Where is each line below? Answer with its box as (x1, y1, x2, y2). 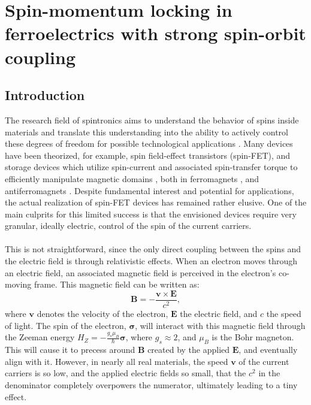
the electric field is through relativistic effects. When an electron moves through (5, 255, 298, 267)
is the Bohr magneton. (212, 331, 294, 343)
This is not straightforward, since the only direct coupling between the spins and (5, 243, 301, 255)
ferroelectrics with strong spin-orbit (5, 21, 306, 46)
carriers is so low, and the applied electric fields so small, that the (5, 367, 246, 379)
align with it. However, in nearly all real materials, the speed (5, 355, 228, 367)
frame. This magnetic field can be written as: (34, 278, 200, 291)
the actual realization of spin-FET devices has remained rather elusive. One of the (5, 196, 307, 208)
